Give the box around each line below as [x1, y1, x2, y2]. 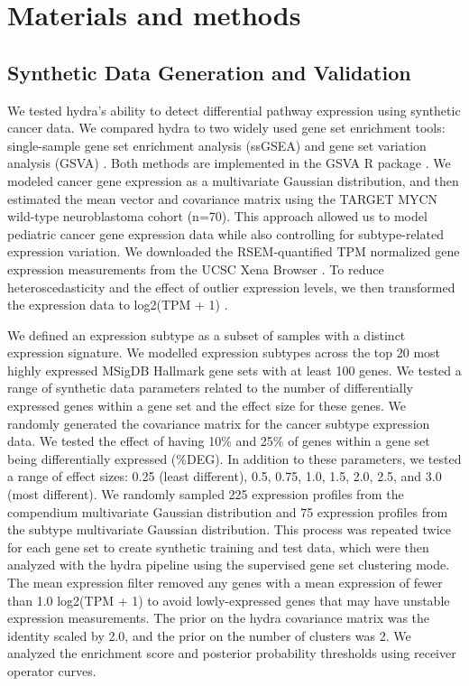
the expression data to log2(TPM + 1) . [7, 295, 228, 314]
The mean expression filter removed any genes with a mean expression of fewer [7, 573, 443, 592]
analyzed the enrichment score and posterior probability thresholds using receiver [7, 644, 456, 663]
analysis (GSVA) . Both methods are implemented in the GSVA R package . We [7, 153, 451, 172]
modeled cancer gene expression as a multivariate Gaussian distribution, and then [7, 171, 459, 190]
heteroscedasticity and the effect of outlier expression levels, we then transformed [7, 277, 455, 296]
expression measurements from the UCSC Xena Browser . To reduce [7, 259, 384, 278]
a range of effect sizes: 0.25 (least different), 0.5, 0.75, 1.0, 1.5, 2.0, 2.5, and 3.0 [7, 467, 442, 486]
